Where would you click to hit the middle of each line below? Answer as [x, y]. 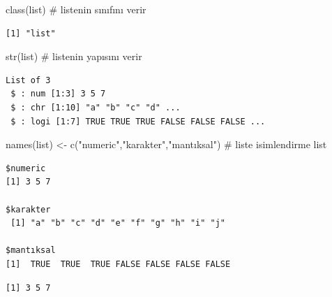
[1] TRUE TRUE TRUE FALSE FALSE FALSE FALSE [118, 264]
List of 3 [28, 80]
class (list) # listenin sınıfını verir [76, 9]
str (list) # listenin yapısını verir [74, 56]
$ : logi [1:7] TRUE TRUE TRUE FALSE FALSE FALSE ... [138, 121]
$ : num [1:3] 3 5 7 [58, 94]
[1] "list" [31, 33]
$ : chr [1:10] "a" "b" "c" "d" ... [96, 107]
